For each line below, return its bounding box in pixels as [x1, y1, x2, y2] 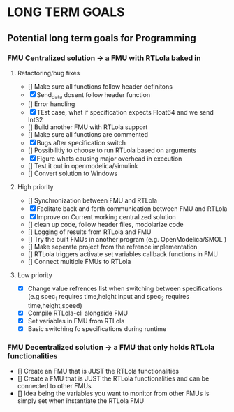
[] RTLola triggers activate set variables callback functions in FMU [27, 249, 219, 258]
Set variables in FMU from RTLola [27, 316, 125, 325]
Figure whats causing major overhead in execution [36, 154, 182, 163]
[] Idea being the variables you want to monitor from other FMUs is [17, 389, 210, 398]
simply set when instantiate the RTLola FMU [17, 397, 145, 405]
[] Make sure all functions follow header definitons [27, 82, 173, 91]
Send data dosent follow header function [36, 90, 151, 101]
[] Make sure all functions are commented [27, 130, 149, 138]
